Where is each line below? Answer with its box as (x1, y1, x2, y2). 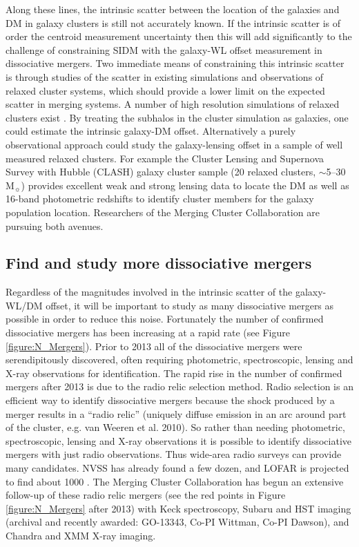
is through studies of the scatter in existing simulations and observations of (6, 69, 324, 84)
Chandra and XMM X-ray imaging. (6, 528, 156, 542)
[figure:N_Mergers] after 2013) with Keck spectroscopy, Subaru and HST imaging (6, 501, 351, 515)
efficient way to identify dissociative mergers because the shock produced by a (6, 393, 335, 407)
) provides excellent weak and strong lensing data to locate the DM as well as (21, 177, 349, 192)
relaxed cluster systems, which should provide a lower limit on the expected (6, 83, 325, 97)
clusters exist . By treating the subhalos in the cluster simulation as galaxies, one (6, 110, 349, 124)
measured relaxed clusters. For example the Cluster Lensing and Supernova (6, 151, 324, 165)
